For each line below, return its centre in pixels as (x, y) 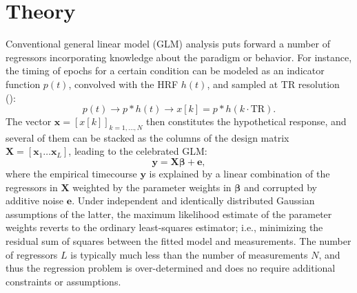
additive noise (35, 200)
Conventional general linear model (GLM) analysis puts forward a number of (168, 44)
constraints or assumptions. (63, 281)
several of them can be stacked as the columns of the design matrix (147, 137)
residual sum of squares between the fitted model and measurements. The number (178, 241)
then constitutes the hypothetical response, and (246, 121)
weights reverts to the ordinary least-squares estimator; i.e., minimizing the (164, 227)
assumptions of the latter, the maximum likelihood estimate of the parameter (169, 214)
